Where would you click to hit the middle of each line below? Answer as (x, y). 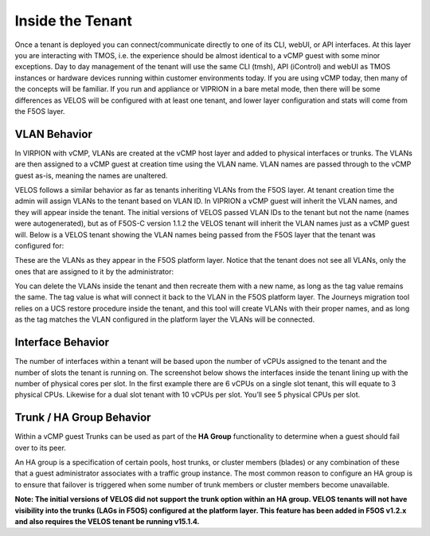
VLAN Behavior (54, 134)
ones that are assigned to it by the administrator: (94, 272)
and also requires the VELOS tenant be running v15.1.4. (107, 521)
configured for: (39, 245)
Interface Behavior (62, 342)
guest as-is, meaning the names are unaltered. (91, 175)
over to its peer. (41, 448)
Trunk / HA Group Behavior (83, 418)
